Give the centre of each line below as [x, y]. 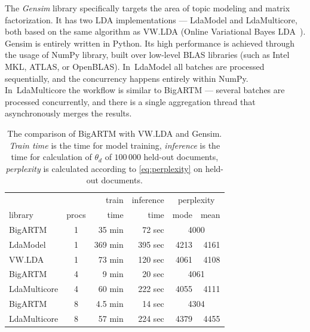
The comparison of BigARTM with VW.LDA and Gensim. [115, 133]
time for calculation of [51, 157]
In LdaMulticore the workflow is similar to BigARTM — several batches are [145, 90]
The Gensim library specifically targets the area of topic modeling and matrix [148, 8]
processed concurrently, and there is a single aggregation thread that [130, 101]
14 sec [153, 304]
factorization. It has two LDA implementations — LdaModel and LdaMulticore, [151, 19]
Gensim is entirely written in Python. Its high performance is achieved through [150, 43]
